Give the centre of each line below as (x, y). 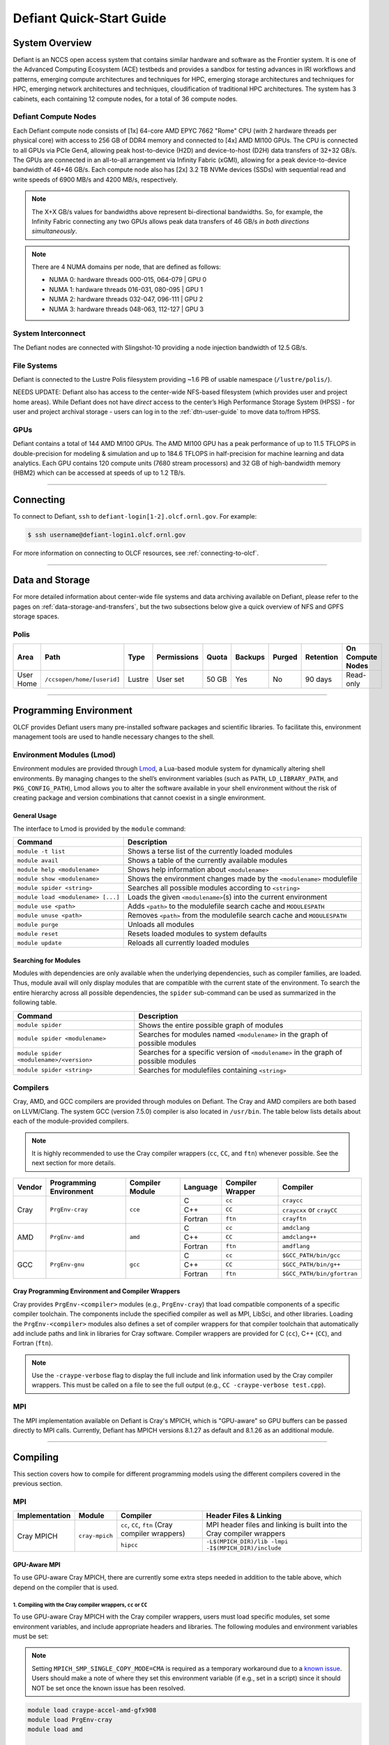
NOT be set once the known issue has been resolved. (108, 1688)
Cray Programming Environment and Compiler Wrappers (97, 1291)
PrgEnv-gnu (67, 1264)
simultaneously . (54, 231)
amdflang (296, 1246)
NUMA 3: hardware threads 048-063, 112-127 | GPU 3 (127, 309)
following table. (35, 1002)
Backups (250, 658)
